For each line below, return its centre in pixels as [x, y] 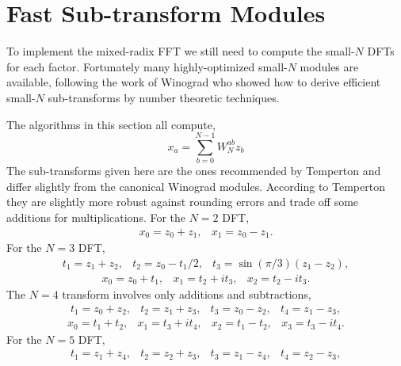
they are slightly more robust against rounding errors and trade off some [183, 202]
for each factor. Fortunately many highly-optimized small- [147, 66]
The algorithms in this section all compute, [111, 124]
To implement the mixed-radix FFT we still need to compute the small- [181, 51]
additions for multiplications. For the [96, 217]
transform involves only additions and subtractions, [187, 294]
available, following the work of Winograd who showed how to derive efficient [194, 82]
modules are [329, 66]
